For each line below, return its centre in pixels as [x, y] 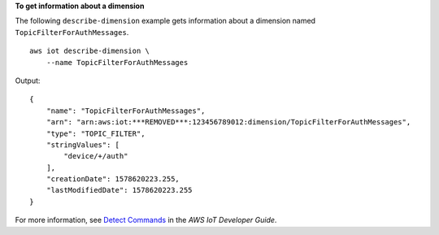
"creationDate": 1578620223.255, [113, 179]
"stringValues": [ [83, 145]
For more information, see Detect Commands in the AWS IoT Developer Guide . [146, 220]
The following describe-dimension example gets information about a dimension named [165, 21]
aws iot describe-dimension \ [90, 51]
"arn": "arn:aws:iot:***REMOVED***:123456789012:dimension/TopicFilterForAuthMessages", [228, 122]
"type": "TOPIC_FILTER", [96, 133]
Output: [28, 81]
